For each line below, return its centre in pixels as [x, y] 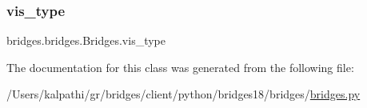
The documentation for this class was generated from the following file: [180, 67]
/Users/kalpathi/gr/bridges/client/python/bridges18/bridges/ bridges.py [183, 94]
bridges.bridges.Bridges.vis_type [86, 40]
